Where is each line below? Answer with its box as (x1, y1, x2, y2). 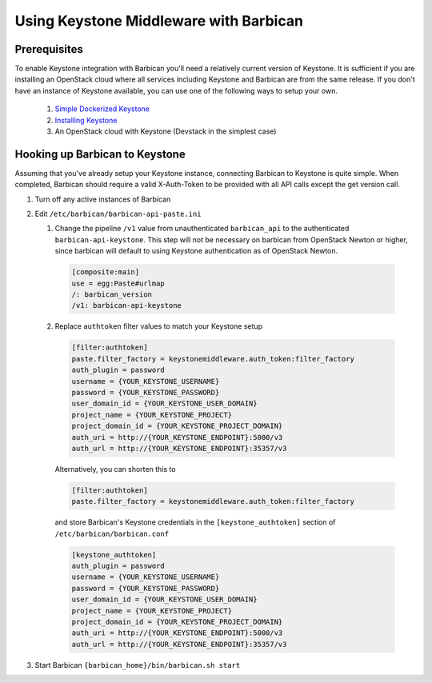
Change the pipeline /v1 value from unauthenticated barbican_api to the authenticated (54, 224, 350, 234)
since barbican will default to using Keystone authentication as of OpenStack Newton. (54, 246, 338, 256)
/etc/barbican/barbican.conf (54, 529, 170, 538)
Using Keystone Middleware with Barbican (14, 12, 304, 30)
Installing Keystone (54, 115, 118, 125)
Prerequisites (14, 42, 83, 56)
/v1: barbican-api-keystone (71, 301, 182, 310)
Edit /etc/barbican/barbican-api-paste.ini (34, 209, 202, 219)
